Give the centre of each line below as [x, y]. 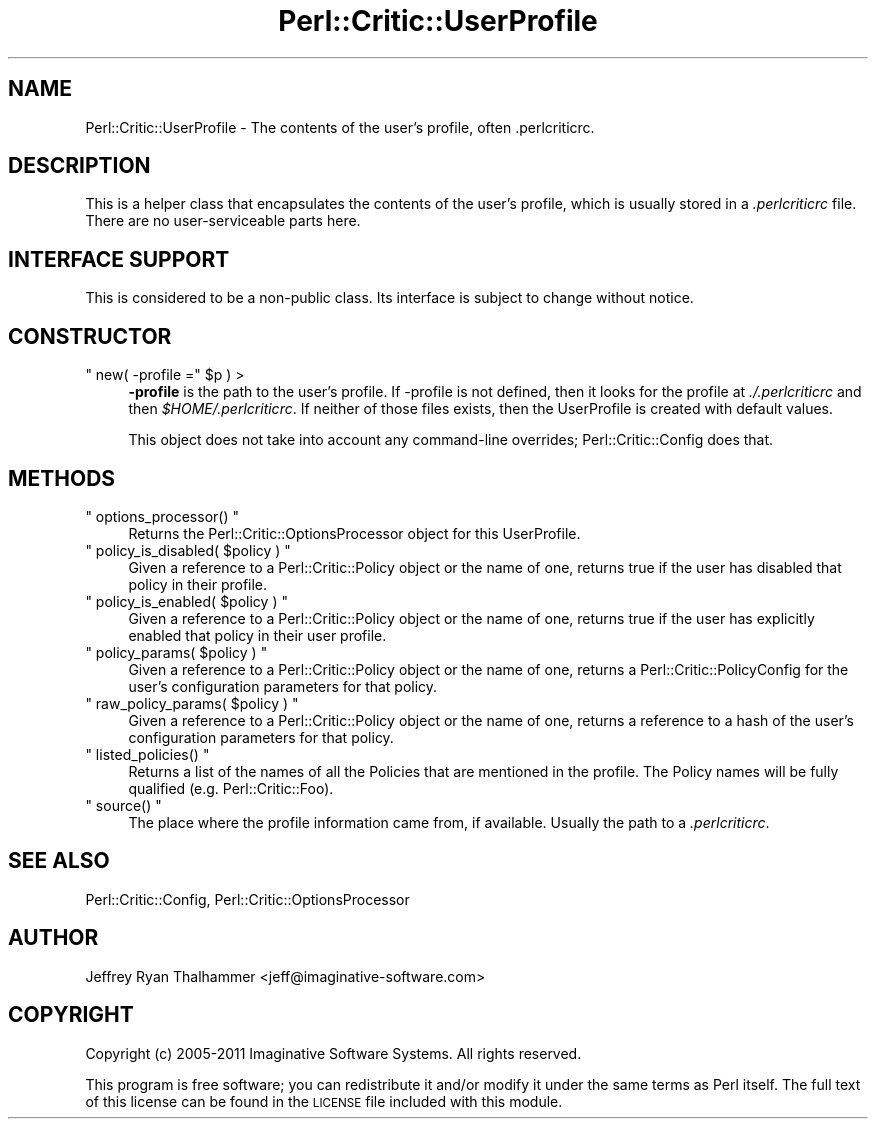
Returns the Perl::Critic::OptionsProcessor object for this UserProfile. [354, 533]
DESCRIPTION [79, 166]
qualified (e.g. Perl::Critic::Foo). [231, 788]
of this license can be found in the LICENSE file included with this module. [324, 1101]
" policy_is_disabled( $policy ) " [188, 550]
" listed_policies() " [147, 754]
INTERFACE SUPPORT [119, 259]
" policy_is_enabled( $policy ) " [186, 601]
